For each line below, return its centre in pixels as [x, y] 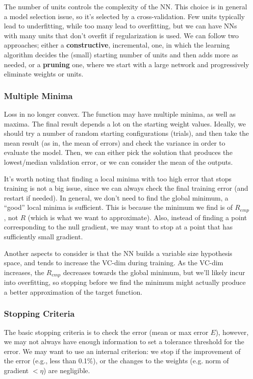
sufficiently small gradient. [43, 236]
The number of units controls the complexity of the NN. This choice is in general [126, 6]
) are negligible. [67, 370]
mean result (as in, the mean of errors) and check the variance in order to [115, 142]
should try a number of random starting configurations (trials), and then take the [126, 133]
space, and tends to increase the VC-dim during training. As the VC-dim [114, 263]
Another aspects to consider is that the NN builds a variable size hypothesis [118, 253]
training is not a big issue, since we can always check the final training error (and [126, 188]
